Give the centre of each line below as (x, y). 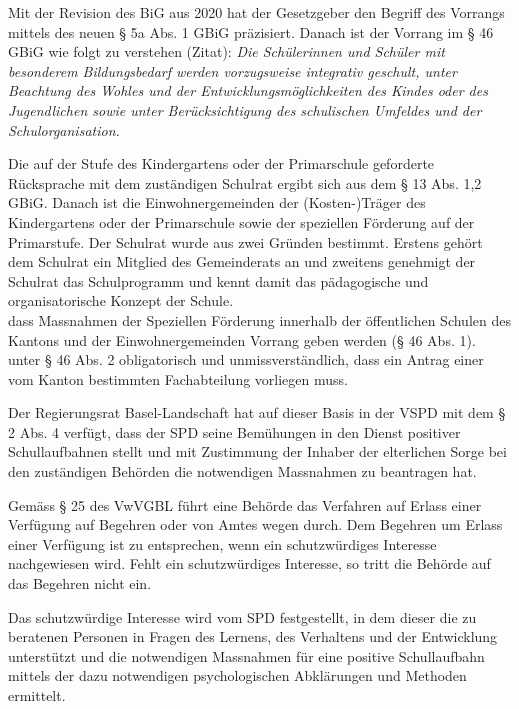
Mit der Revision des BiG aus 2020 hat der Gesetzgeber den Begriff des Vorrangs (256, 12)
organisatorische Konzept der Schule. (121, 300)
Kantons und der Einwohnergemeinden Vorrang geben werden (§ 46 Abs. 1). (242, 339)
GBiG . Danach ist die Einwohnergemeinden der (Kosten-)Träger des (217, 202)
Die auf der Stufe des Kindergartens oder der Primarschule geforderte (221, 163)
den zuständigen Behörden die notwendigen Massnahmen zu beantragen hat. (242, 471)
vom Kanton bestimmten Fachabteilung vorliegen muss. (178, 378)
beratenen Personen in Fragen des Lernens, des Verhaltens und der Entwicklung (253, 636)
